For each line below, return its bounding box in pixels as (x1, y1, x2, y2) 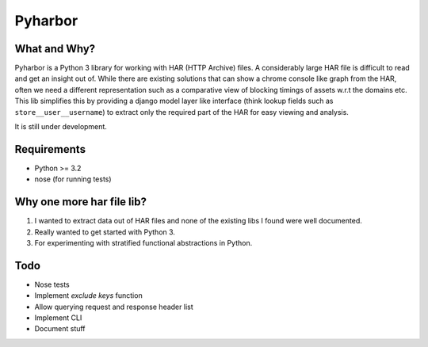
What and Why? (14, 42, 96, 55)
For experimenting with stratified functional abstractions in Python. (34, 238, 253, 247)
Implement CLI (34, 313, 82, 322)
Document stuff (34, 324, 86, 334)
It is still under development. (14, 122, 107, 132)
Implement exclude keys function (34, 291, 143, 300)
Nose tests (34, 280, 71, 289)
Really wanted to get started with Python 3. (34, 227, 176, 237)
